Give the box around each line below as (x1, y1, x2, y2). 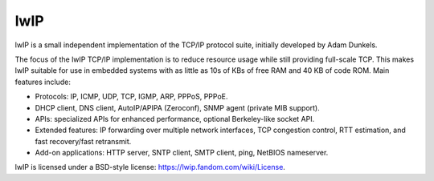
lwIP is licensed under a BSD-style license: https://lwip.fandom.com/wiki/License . (14, 163, 285, 172)
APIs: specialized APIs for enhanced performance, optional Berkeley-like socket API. (35, 114, 315, 123)
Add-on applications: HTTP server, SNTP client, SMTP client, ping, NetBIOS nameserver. (35, 148, 329, 158)
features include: (14, 77, 72, 86)
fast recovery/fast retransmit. (35, 136, 132, 146)
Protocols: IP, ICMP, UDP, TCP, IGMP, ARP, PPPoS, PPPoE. (35, 92, 228, 102)
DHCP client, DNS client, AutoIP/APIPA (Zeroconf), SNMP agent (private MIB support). (35, 103, 321, 112)
